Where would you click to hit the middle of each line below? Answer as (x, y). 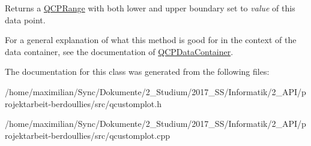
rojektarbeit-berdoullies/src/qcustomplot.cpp (87, 135)
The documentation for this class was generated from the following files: (137, 72)
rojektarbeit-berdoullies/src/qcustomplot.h (83, 103)
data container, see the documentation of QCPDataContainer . (119, 51)
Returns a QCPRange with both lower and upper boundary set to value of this (150, 8)
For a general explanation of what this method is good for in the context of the (151, 40)
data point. (25, 19)
